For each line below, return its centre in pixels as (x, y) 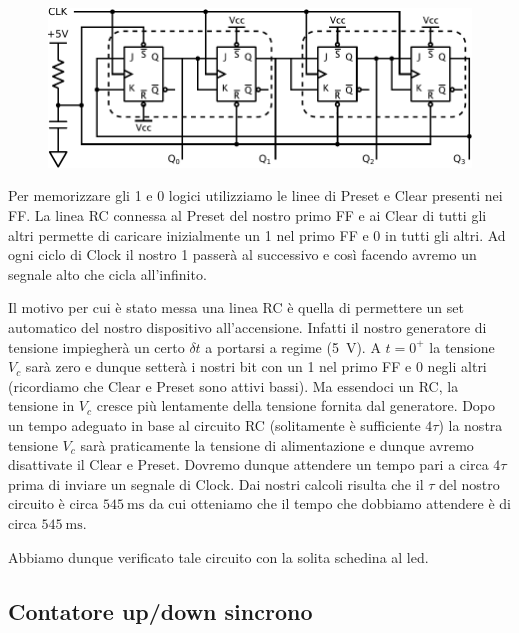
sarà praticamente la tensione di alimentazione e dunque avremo (277, 444)
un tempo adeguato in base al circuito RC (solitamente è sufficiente (214, 424)
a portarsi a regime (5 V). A (293, 346)
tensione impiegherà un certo (96, 346)
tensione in (41, 405)
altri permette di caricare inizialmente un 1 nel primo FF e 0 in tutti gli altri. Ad (257, 234)
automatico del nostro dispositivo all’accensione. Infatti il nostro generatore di (247, 327)
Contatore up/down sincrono (160, 610)
